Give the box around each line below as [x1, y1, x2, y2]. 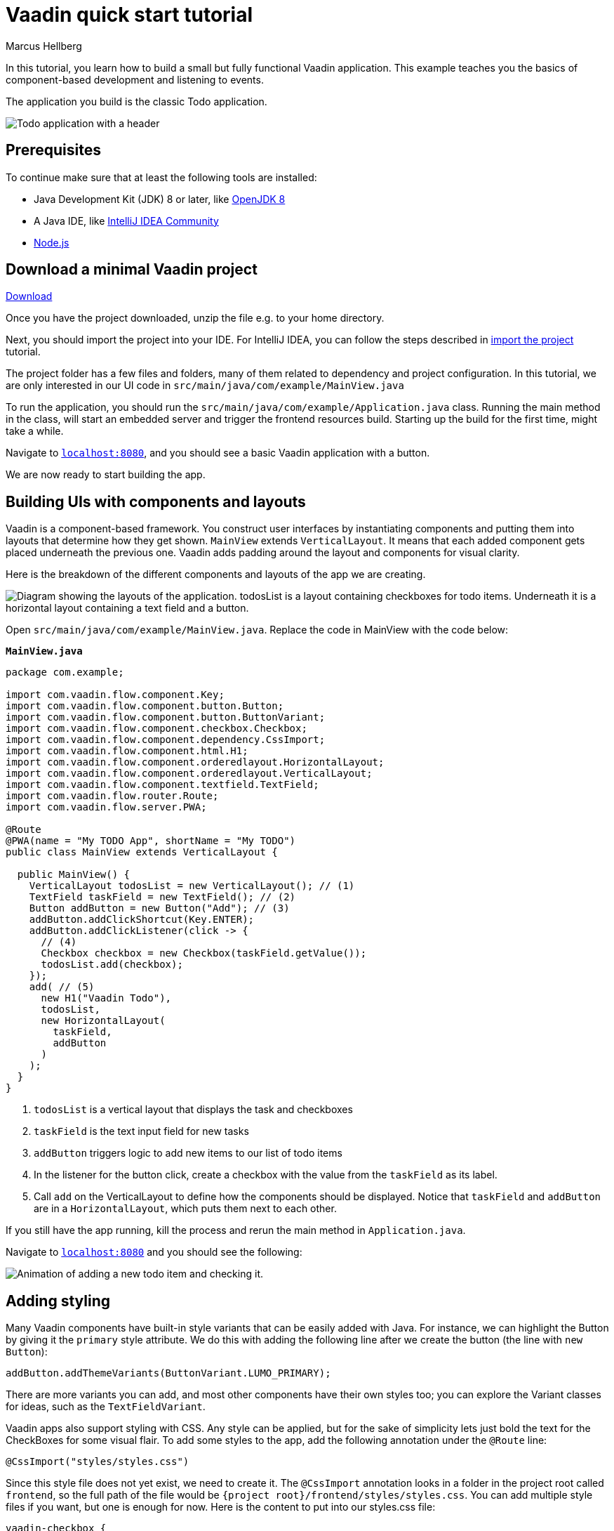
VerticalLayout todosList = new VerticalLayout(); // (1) [29, 880, 355, 892]
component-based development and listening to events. [6, 73, 264, 86]
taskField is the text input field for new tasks [34, 1125, 249, 1138]
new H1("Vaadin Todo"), [41, 992, 172, 1004]
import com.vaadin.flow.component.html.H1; [6, 745, 248, 757]
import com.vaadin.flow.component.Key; [6, 689, 225, 701]
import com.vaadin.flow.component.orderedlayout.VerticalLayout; [6, 768, 373, 780]
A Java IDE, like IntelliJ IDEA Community [34, 214, 219, 227]
